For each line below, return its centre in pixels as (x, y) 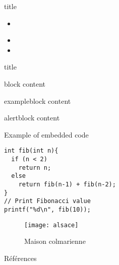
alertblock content (32, 118)
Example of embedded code (46, 134)
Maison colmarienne (55, 241)
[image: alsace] (51, 225)
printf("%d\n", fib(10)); (47, 209)
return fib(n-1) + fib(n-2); (67, 184)
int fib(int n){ (31, 151)
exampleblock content (38, 101)
